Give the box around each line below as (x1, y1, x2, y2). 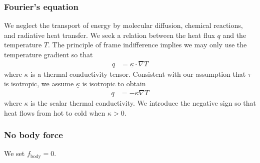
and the (222, 29, 246, 40)
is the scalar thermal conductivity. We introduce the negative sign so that (30, 98, 256, 108)
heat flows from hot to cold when (4, 107, 105, 118)
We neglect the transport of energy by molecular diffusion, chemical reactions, (4, 20, 243, 30)
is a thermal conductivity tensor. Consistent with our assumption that (30, 68, 246, 79)
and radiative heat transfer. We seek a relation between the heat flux (4, 29, 215, 40)
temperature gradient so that (4, 49, 93, 59)
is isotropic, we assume (4, 78, 74, 89)
